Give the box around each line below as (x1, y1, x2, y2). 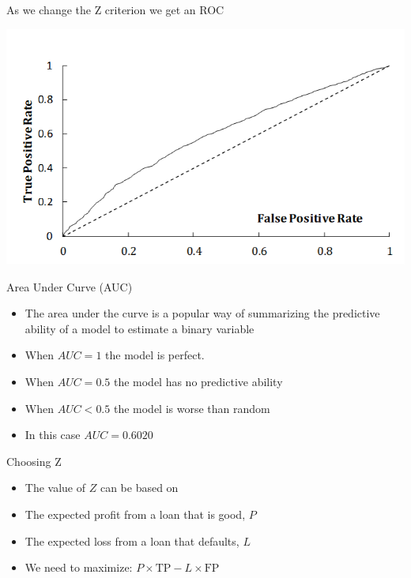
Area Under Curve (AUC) (6, 278, 133, 295)
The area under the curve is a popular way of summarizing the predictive (25, 305, 380, 321)
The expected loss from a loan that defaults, (25, 532, 239, 549)
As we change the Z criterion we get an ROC (6, 2, 224, 17)
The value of (25, 479, 86, 496)
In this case (25, 426, 81, 443)
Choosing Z (6, 452, 62, 469)
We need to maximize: (25, 559, 133, 576)
